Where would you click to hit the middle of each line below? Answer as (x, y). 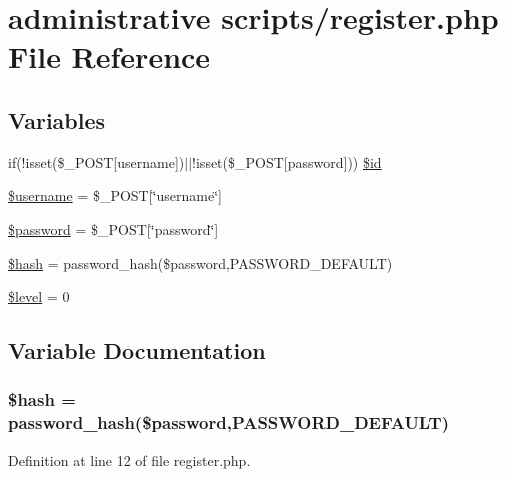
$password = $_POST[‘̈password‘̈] (113, 228)
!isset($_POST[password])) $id (287, 161)
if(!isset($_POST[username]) (96, 161)
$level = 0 (39, 296)
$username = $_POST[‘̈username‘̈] (115, 195)
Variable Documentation (137, 350)
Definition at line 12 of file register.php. (129, 459)
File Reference (109, 56)
